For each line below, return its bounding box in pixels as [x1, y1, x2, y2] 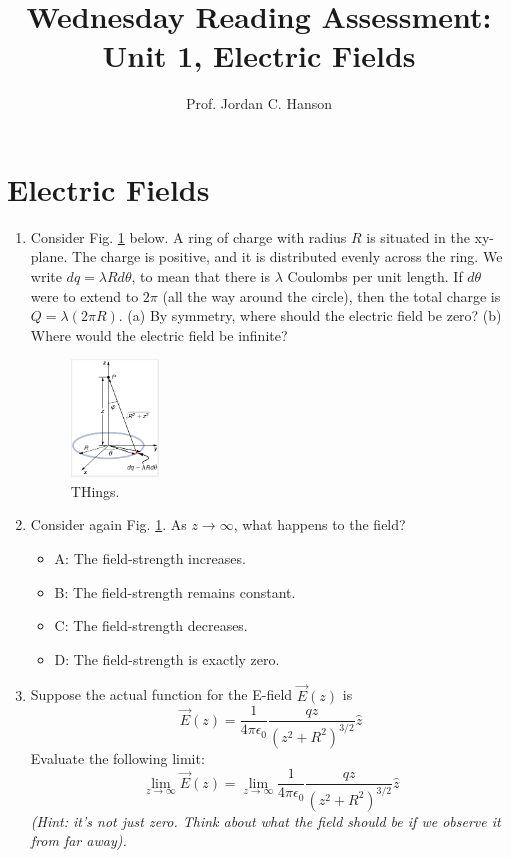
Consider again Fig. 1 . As [30, 514, 187, 535]
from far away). [30, 830, 127, 851]
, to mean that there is [131, 266, 271, 287]
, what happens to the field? [233, 514, 406, 535]
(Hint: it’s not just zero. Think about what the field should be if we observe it [30, 810, 501, 831]
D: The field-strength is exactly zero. [54, 648, 280, 669]
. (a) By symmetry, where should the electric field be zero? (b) [118, 305, 502, 326]
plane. [30, 246, 68, 267]
